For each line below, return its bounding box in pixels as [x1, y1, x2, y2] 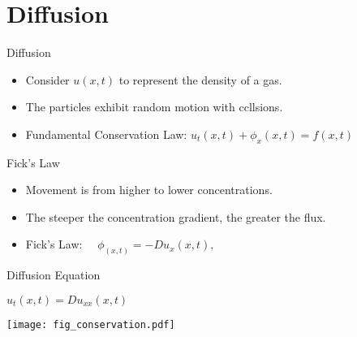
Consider [25, 71, 70, 88]
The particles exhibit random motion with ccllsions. [25, 98, 283, 115]
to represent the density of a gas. [118, 71, 282, 88]
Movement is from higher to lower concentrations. [25, 181, 273, 198]
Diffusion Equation [6, 266, 101, 283]
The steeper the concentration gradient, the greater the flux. [25, 208, 326, 225]
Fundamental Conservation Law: [25, 125, 187, 142]
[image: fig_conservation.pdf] [6, 318, 175, 331]
